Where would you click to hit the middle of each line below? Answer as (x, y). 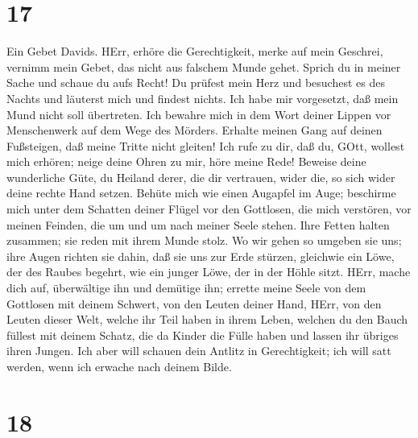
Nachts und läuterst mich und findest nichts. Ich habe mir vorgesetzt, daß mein (203, 98)
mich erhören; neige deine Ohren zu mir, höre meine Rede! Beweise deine (186, 161)
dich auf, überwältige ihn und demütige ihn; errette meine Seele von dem (186, 288)
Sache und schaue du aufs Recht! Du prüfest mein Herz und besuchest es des (196, 83)
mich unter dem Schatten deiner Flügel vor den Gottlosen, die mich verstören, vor (209, 209)
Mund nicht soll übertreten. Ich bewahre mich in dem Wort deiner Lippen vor (199, 114)
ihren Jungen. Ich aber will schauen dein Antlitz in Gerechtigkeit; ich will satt (199, 351)
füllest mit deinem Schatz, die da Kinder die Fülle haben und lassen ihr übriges (203, 335)
